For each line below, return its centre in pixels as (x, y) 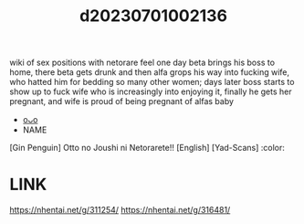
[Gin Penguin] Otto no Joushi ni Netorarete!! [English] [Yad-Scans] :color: (147, 148)
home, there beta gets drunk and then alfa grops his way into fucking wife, (150, 72)
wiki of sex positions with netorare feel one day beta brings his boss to (142, 63)
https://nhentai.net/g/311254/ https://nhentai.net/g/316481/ (120, 210)
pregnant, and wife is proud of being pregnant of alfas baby (122, 101)
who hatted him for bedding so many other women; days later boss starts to (152, 82)
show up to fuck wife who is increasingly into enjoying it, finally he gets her (151, 91)
